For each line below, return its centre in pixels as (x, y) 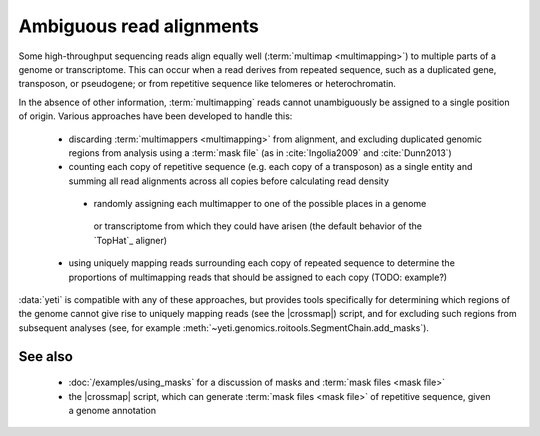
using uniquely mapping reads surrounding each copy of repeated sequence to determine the (261, 263)
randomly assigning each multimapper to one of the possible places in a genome (260, 204)
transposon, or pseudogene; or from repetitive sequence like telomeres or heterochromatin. (207, 84)
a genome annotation (112, 410)
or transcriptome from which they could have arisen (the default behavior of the (257, 226)
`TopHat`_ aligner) (130, 240)
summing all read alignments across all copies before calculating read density (229, 181)
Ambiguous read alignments (138, 26)
